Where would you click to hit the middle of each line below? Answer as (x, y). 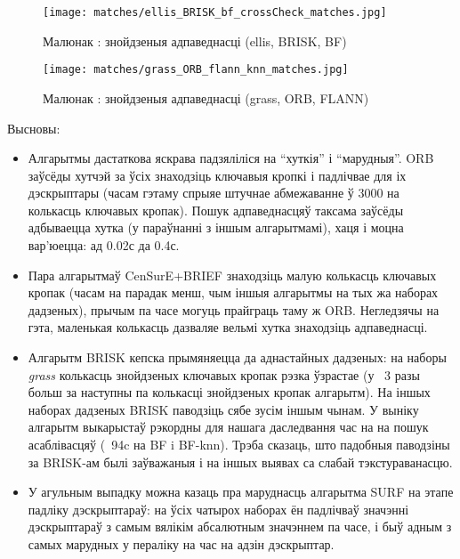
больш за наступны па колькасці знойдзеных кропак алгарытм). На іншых (229, 392)
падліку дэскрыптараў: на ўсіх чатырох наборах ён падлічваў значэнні (218, 509)
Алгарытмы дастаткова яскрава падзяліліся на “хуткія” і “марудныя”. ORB (231, 158)
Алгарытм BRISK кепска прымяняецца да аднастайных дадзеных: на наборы (237, 357)
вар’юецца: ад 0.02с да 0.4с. (104, 245)
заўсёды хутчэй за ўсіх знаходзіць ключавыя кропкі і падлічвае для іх (217, 175)
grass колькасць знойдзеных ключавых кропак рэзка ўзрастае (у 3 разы (224, 374)
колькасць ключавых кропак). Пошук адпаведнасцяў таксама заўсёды (216, 210)
